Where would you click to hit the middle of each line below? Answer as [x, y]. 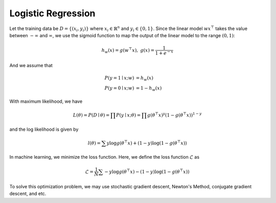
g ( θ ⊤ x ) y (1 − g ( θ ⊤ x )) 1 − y [174, 115]
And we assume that [31, 65]
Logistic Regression [52, 13]
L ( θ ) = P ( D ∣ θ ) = [91, 115]
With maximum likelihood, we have [46, 101]
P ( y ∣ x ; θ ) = [128, 115]
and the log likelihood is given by [44, 129]
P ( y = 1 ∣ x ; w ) [119, 78]
